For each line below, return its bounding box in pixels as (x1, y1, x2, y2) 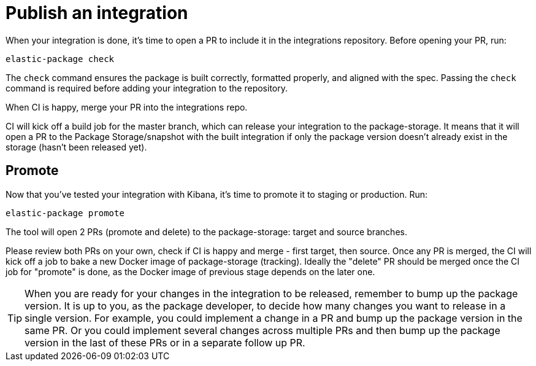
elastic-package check (6, 53, 115, 64)
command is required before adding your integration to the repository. (6, 82, 288, 93)
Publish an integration (6, 2, 188, 23)
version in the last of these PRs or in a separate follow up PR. (25, 336, 305, 349)
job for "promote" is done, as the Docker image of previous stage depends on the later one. (6, 266, 375, 277)
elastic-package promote (6, 208, 124, 218)
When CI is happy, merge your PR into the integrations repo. (6, 101, 248, 112)
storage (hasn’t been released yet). (6, 141, 147, 152)
